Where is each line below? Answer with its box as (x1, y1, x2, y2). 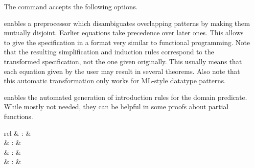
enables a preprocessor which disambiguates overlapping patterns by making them (4, 18, 250, 28)
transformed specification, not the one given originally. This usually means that (4, 56, 242, 66)
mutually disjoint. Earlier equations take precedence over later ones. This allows (4, 27, 244, 38)
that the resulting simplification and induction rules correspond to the (4, 47, 214, 57)
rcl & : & (4, 127, 31, 138)
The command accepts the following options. (4, 1, 138, 11)
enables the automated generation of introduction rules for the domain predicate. (4, 92, 247, 102)
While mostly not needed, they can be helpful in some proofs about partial (4, 101, 229, 112)
